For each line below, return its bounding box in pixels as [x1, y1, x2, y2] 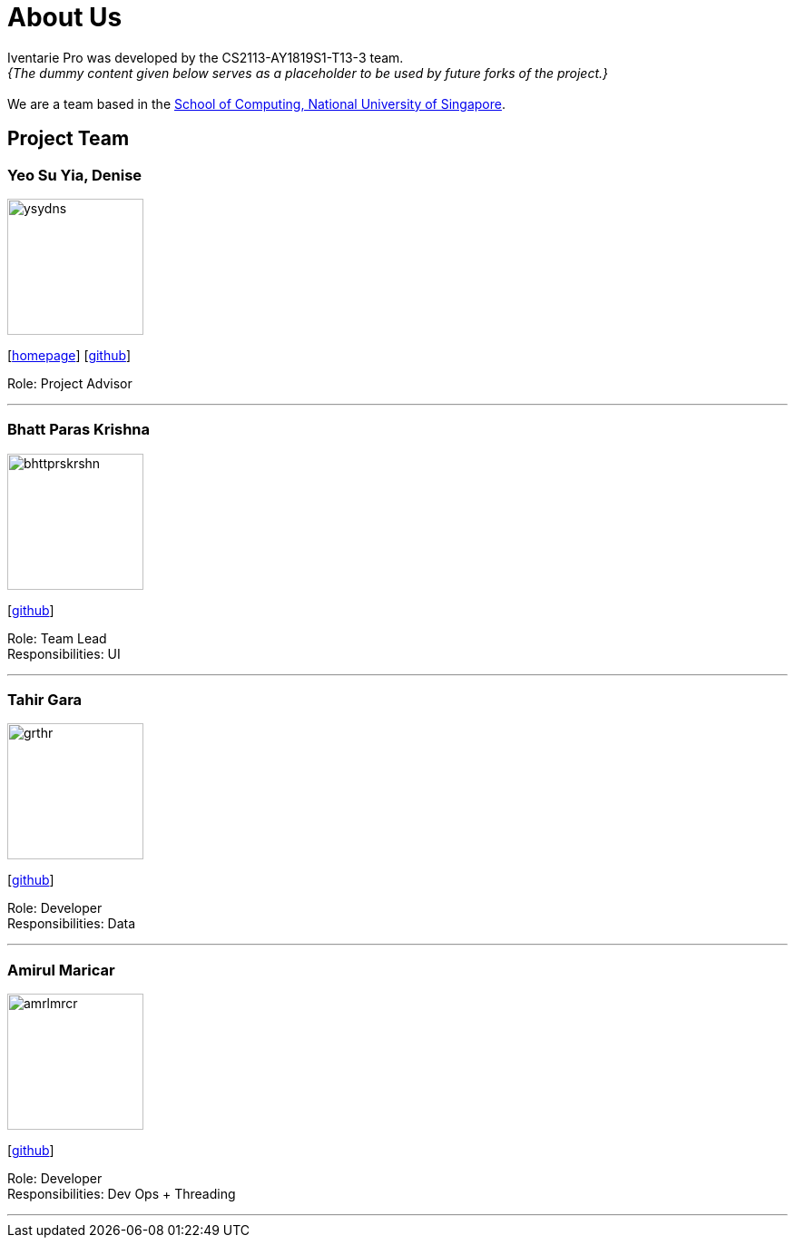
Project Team [7, 127, 130, 151]
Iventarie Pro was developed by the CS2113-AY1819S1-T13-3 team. [7, 49, 404, 65]
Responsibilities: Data [7, 916, 136, 932]
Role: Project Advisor [7, 375, 132, 391]
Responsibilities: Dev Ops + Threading [7, 1186, 236, 1202]
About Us [7, 2, 123, 33]
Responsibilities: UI [7, 645, 121, 662]
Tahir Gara [7, 691, 83, 710]
